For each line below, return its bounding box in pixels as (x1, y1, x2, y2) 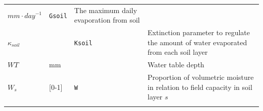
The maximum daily (74, 5, 137, 15)
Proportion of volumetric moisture (147, 72, 254, 82)
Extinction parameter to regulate (147, 27, 250, 38)
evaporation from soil (74, 15, 140, 25)
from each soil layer (147, 47, 208, 57)
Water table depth (147, 59, 204, 70)
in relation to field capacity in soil (147, 81, 252, 92)
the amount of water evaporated (147, 37, 247, 47)
